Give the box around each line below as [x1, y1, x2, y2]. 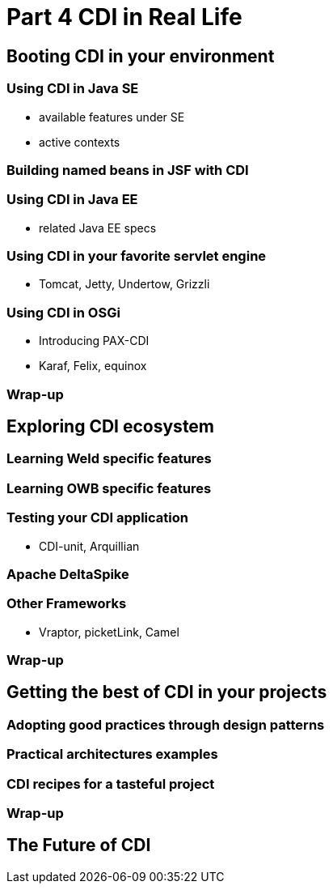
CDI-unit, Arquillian [39, 539, 140, 553]
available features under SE [39, 109, 185, 124]
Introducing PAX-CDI [39, 334, 150, 348]
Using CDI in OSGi [6, 304, 120, 321]
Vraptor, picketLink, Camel [39, 624, 179, 639]
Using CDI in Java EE [6, 191, 138, 208]
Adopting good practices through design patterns [6, 716, 325, 733]
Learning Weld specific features [6, 450, 212, 467]
